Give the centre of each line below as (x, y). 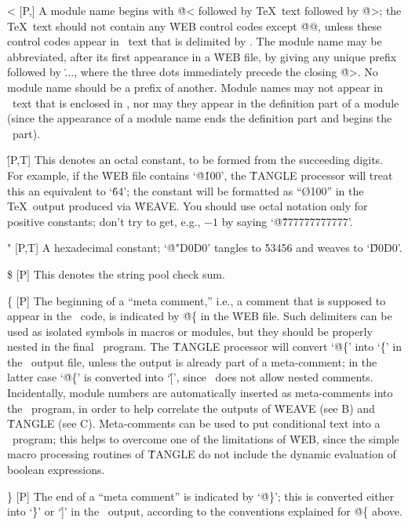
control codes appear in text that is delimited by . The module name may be (195, 41)
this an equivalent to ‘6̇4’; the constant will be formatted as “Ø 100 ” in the (186, 190)
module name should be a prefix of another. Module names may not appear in (195, 87)
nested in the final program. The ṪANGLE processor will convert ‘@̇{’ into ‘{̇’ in (204, 346)
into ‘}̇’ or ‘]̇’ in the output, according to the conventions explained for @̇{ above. (205, 511)
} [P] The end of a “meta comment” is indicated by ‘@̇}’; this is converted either (201, 496)
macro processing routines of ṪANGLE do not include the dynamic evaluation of (202, 454)
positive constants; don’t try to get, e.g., (104, 221)
